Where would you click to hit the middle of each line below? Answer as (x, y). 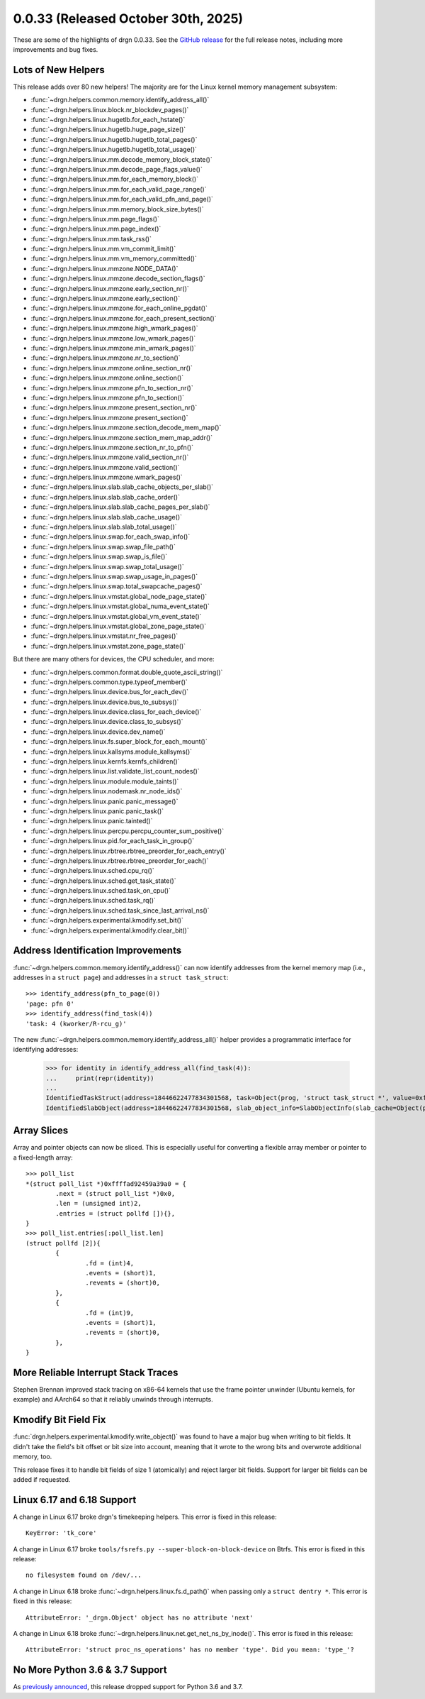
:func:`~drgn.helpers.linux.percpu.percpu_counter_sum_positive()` (127, 831)
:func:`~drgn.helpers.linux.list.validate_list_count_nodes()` (115, 771)
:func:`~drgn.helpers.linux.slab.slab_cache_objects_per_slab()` (122, 487)
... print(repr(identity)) (100, 1078)
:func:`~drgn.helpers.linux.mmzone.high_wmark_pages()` (114, 328)
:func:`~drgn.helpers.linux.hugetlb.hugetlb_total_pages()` (114, 139)
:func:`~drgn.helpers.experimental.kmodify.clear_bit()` (110, 930)
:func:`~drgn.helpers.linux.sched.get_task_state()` (103, 881)
